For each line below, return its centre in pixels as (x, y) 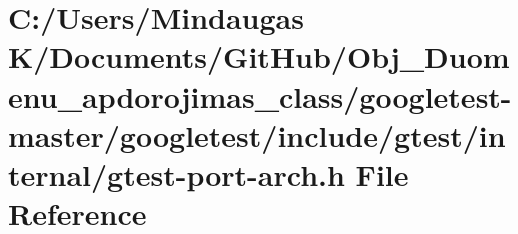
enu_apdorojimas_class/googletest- (260, 95)
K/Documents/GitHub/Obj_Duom (259, 56)
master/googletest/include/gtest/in (257, 134)
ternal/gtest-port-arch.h (176, 173)
